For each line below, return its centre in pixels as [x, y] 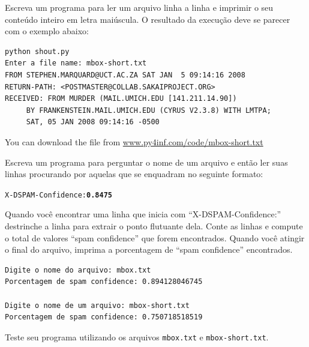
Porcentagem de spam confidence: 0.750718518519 [104, 317]
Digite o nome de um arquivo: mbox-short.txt [97, 305]
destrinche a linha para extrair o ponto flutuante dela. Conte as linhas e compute [154, 225]
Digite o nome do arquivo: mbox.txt [78, 270]
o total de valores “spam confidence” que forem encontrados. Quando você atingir [155, 237]
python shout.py [37, 51]
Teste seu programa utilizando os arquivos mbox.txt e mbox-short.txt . [137, 336]
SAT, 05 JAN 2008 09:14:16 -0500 [93, 122]
